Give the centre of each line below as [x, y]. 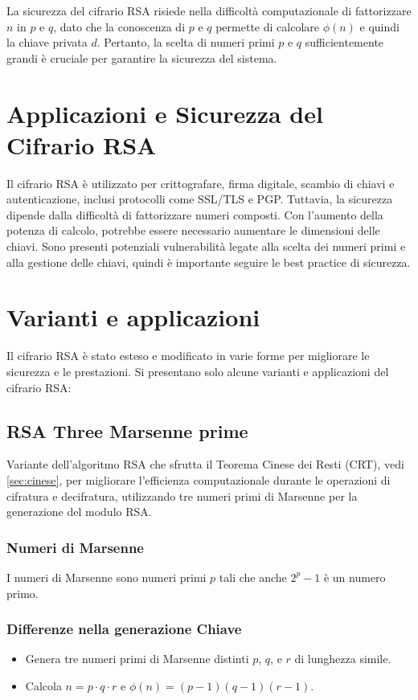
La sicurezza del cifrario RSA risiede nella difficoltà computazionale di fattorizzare [209, 10]
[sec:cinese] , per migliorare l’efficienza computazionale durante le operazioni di [199, 479]
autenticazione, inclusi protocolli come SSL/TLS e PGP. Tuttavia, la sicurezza [200, 199]
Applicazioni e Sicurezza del [165, 113]
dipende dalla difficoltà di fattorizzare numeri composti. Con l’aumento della [195, 214]
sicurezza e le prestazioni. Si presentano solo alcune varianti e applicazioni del [198, 371]
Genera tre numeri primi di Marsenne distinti [137, 659]
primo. [23, 593]
